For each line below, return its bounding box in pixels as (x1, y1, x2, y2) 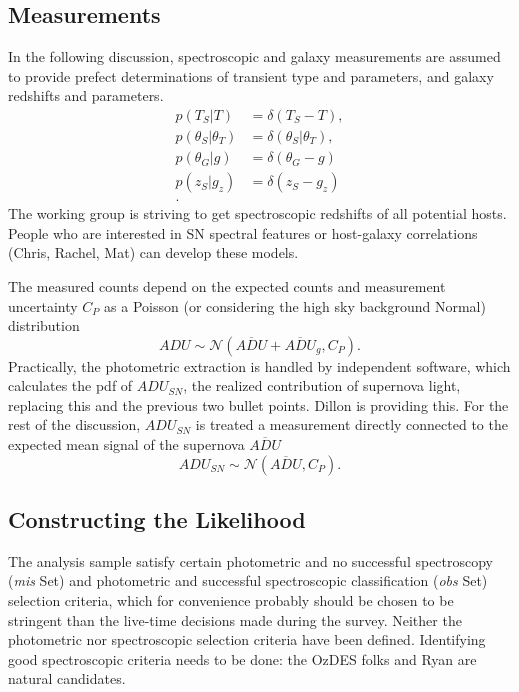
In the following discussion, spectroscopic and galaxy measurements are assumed (8, 46, 501, 67)
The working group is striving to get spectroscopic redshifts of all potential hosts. (8, 203, 507, 224)
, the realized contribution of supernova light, (183, 375, 461, 396)
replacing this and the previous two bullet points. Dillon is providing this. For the (8, 394, 509, 415)
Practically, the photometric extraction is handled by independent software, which (8, 355, 511, 376)
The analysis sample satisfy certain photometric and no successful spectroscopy (8, 550, 494, 571)
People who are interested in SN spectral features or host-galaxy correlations (8, 222, 478, 243)
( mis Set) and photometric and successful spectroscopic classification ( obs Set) (8, 570, 488, 591)
